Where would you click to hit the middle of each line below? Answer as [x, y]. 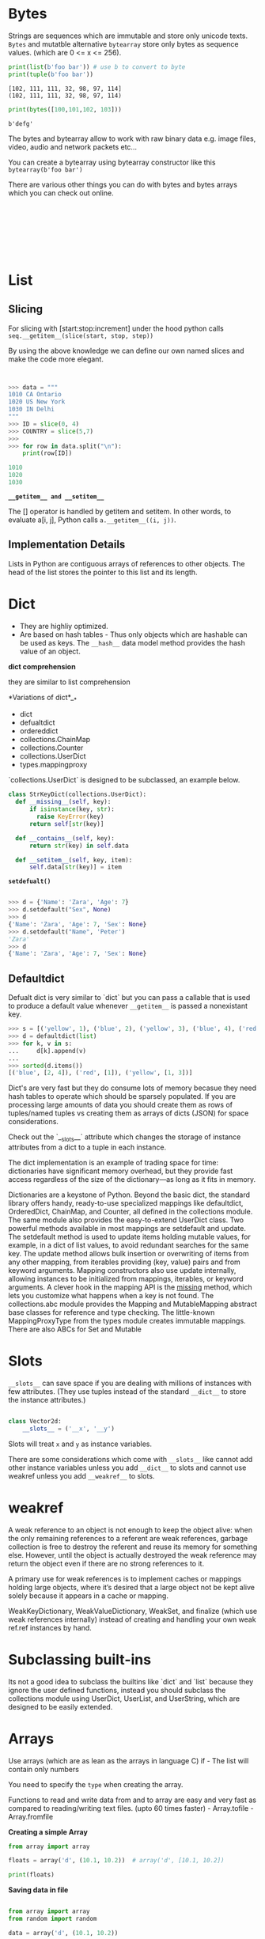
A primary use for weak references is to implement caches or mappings [125, 1578]
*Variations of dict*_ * [43, 698]
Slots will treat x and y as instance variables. [80, 1444]
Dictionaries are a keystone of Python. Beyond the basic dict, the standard [129, 1195]
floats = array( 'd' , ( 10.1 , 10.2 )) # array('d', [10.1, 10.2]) [116, 1861]
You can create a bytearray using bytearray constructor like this [112, 162]
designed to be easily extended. [61, 1706]
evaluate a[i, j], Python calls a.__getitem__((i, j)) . [92, 520]
